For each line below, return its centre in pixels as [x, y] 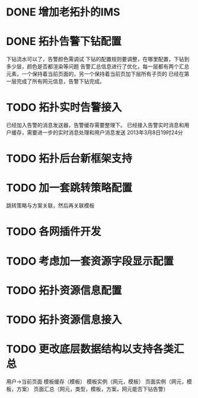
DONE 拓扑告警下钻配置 [64, 42]
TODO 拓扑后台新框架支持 [69, 159]
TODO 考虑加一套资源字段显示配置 [90, 261]
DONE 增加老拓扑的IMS [63, 12]
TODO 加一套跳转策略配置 [69, 188]
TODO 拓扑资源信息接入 [64, 319]
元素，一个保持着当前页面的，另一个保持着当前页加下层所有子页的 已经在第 [98, 74]
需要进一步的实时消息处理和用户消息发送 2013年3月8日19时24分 [105, 133]
